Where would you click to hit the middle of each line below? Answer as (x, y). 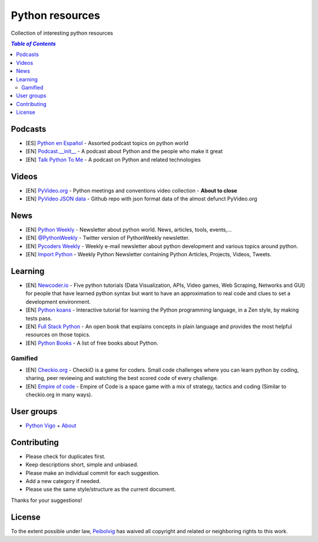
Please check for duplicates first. (66, 456)
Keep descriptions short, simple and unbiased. (82, 465)
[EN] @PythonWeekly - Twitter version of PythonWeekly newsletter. (107, 238)
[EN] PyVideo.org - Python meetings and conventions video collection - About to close (132, 190)
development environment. (58, 302)
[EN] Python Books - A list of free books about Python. (92, 343)
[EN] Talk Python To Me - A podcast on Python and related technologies (113, 160)
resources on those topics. (58, 335)
